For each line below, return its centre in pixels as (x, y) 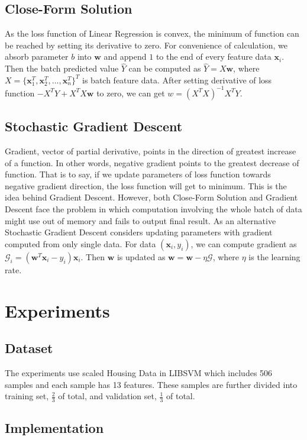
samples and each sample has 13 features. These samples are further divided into (151, 384)
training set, (27, 396)
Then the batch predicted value (62, 68)
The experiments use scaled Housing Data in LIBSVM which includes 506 (139, 373)
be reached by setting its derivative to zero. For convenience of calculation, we (146, 45)
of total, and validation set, (107, 396)
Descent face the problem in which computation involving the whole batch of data (153, 209)
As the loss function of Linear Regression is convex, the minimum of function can (152, 33)
